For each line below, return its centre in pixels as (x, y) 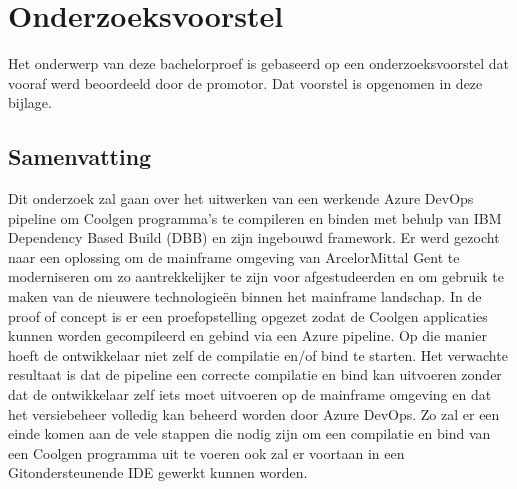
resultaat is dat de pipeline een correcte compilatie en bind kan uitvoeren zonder (255, 374)
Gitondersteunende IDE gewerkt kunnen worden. (158, 472)
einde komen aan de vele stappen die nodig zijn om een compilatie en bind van (249, 433)
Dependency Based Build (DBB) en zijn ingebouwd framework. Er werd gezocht (254, 237)
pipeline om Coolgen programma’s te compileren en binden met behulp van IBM (255, 217)
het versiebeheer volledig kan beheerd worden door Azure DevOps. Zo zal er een (254, 413)
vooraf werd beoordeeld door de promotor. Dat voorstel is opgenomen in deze (245, 82)
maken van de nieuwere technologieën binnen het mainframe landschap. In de (245, 296)
